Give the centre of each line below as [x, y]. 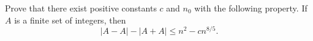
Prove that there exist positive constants [81, 8]
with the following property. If [251, 8]
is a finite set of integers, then [70, 20]
